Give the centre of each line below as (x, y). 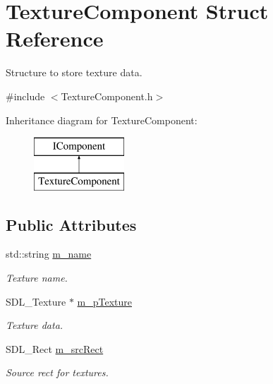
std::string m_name (49, 254)
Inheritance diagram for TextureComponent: (102, 120)
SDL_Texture (36, 301)
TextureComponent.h (107, 96)
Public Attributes (71, 224)
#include (25, 96)
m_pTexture (104, 301)
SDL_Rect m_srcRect (55, 348)
